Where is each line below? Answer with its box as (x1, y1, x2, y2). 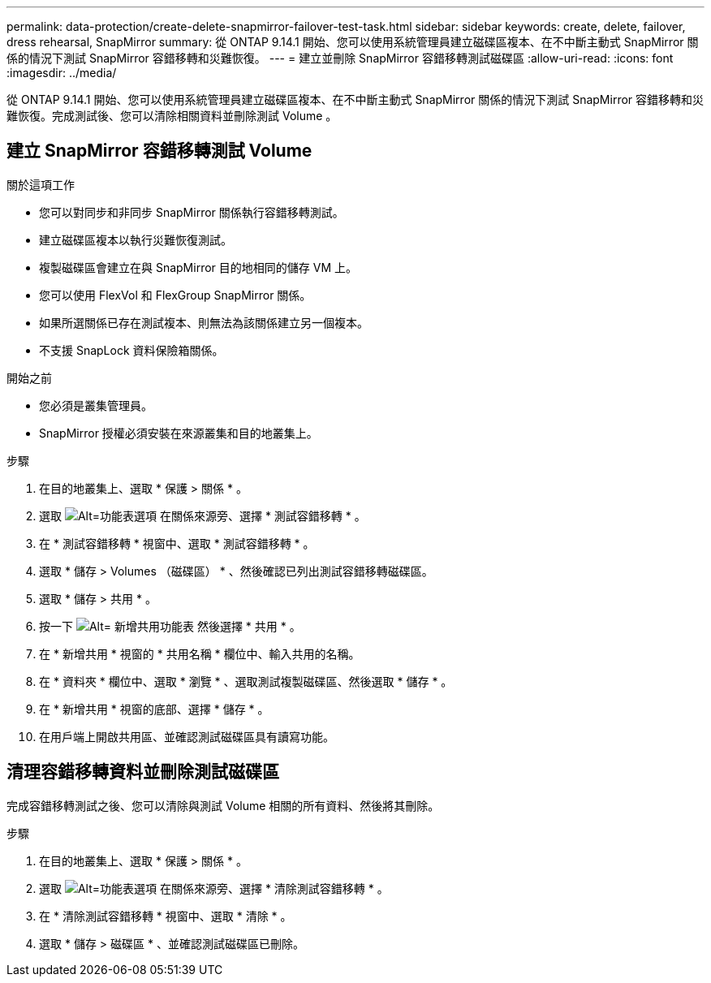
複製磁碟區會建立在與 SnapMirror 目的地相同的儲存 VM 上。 (39, 260, 357, 274)
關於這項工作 (6, 177, 75, 192)
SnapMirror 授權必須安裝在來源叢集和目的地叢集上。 (39, 425, 318, 440)
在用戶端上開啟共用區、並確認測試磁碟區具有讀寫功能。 (39, 729, 334, 744)
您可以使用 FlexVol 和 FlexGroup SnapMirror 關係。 (39, 287, 312, 302)
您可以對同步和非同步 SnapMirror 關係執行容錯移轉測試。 (39, 205, 344, 219)
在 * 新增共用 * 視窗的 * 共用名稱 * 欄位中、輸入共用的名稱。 (39, 646, 360, 661)
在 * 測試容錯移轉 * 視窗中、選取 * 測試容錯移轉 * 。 (39, 536, 315, 550)
